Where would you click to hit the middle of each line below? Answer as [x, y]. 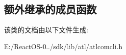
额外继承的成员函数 [50, 9]
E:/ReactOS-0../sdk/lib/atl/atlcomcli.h [63, 46]
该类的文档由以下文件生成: [46, 30]
